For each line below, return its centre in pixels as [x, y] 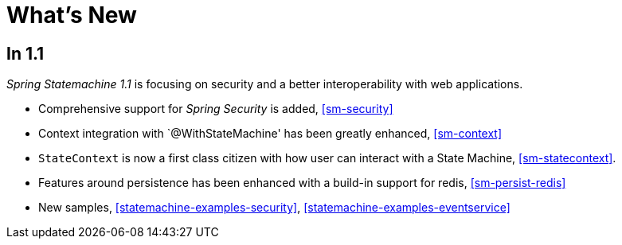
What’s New [72, 15]
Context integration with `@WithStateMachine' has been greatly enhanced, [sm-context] [270, 134]
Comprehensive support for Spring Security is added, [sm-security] [216, 109]
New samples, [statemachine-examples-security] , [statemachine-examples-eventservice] [274, 208]
